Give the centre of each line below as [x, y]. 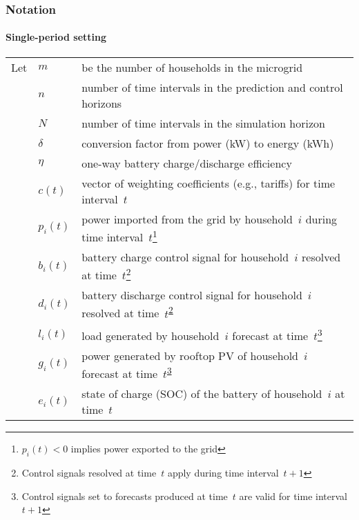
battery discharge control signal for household [192, 295]
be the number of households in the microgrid [192, 67]
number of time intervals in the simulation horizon [203, 123]
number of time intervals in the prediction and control [212, 87]
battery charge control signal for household [185, 257]
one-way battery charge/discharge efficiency [187, 163]
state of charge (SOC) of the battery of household [202, 394]
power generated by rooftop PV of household [190, 355]
